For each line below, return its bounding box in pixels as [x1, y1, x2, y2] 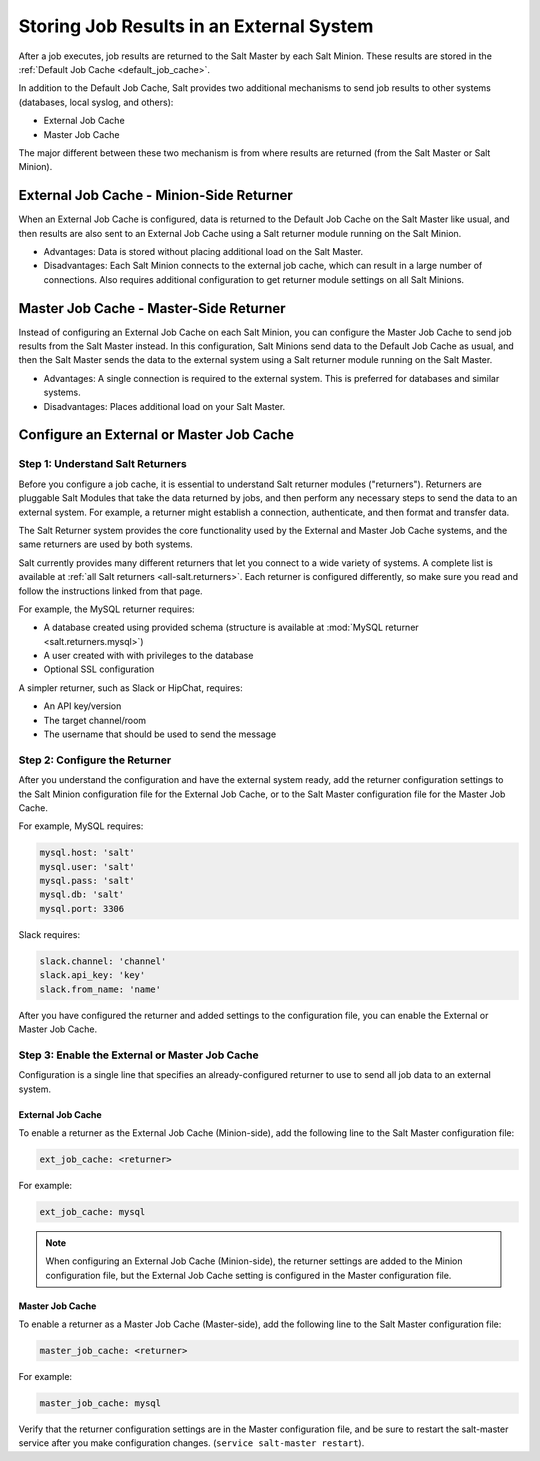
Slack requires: [18, 928, 80, 940]
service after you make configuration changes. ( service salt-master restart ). [18, 1437, 365, 1449]
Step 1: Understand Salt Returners [18, 457, 187, 471]
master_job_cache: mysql [39, 1397, 162, 1409]
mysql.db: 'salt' [39, 889, 125, 900]
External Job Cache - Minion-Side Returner [18, 187, 294, 204]
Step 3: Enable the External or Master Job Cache [18, 1048, 259, 1062]
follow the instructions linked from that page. [18, 585, 204, 597]
